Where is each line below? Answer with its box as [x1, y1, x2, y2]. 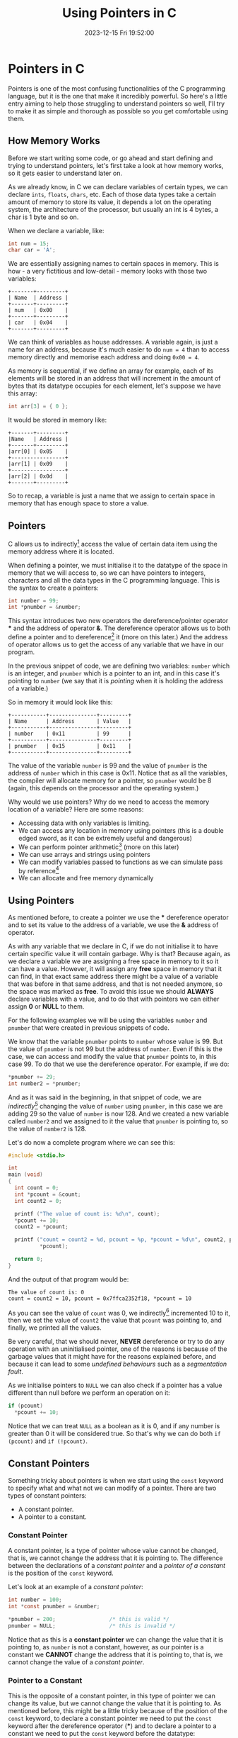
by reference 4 [18, 865, 59, 875]
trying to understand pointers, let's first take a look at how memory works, [8, 161, 224, 169]
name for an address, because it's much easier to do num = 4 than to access [8, 345, 230, 354]
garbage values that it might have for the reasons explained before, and [8, 1352, 217, 1361]
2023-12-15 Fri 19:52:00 [84, 28, 155, 37]
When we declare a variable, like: [8, 226, 105, 235]
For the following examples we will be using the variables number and [8, 1016, 208, 1025]
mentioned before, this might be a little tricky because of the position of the [8, 1707, 228, 1715]
